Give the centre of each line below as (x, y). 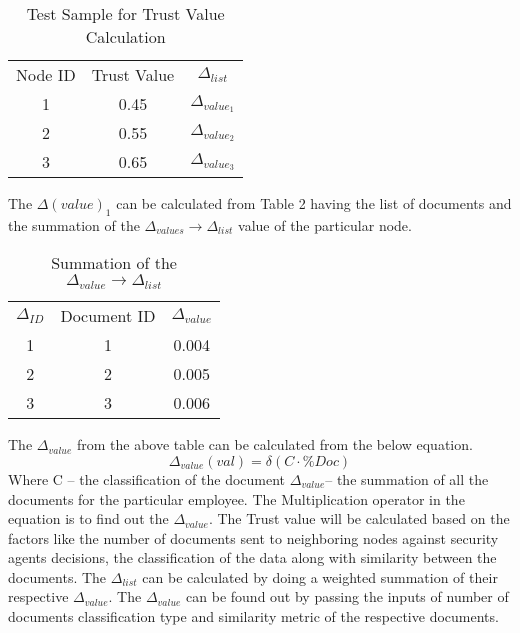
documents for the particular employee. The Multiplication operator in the (236, 498)
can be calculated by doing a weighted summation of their (320, 576)
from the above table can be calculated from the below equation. (274, 444)
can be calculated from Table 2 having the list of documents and (314, 203)
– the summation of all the (407, 478)
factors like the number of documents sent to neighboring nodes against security (253, 537)
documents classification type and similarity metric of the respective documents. (253, 616)
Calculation (125, 36)
